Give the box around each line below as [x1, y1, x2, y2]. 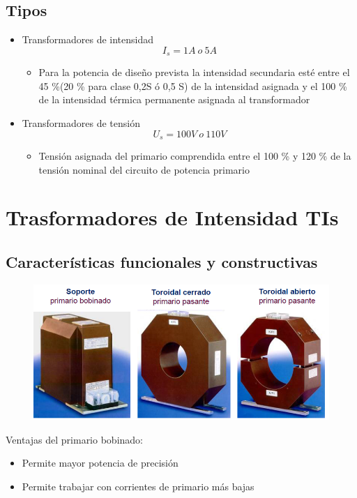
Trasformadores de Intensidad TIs [6, 203, 339, 232]
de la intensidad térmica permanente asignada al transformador [38, 92, 310, 107]
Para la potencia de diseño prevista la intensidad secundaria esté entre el [38, 65, 350, 80]
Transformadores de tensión [22, 116, 140, 130]
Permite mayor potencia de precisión [22, 455, 178, 470]
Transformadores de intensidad [22, 32, 153, 47]
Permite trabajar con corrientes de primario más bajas [22, 479, 255, 494]
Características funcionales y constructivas [6, 251, 318, 273]
